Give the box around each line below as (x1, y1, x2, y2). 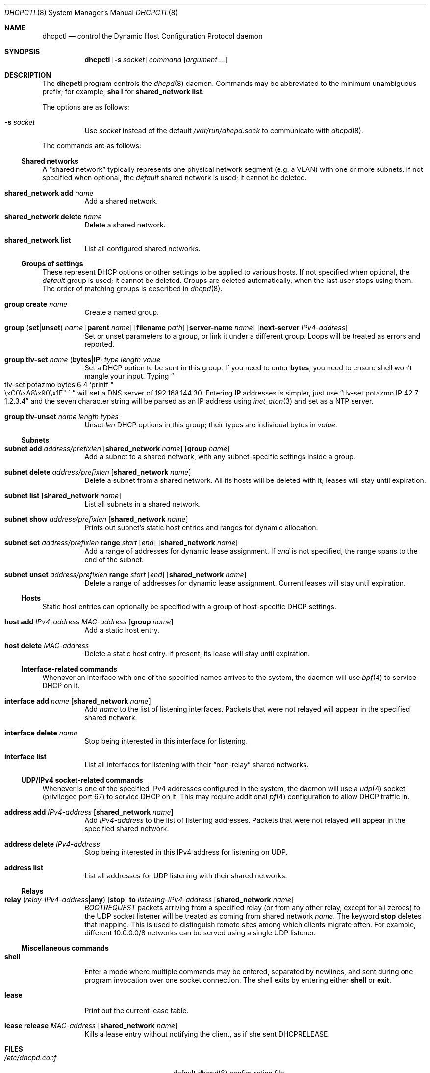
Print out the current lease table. (84, 1006, 189, 1015)
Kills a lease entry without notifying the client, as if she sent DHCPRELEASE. (84, 1030, 330, 1038)
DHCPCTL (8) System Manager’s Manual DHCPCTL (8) (4, 8, 178, 17)
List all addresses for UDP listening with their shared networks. (84, 872, 287, 880)
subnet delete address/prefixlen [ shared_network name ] (4, 468, 191, 476)
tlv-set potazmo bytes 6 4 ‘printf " (4, 380, 114, 389)
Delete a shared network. (84, 221, 166, 229)
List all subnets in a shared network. (84, 500, 201, 508)
